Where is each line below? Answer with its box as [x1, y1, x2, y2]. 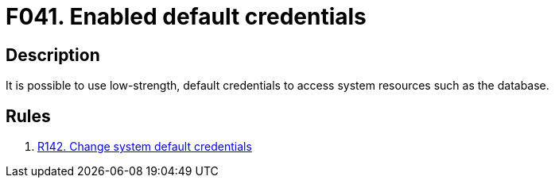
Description [6, 44, 100, 65]
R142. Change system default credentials [37, 140, 252, 154]
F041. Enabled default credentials [6, 3, 367, 30]
